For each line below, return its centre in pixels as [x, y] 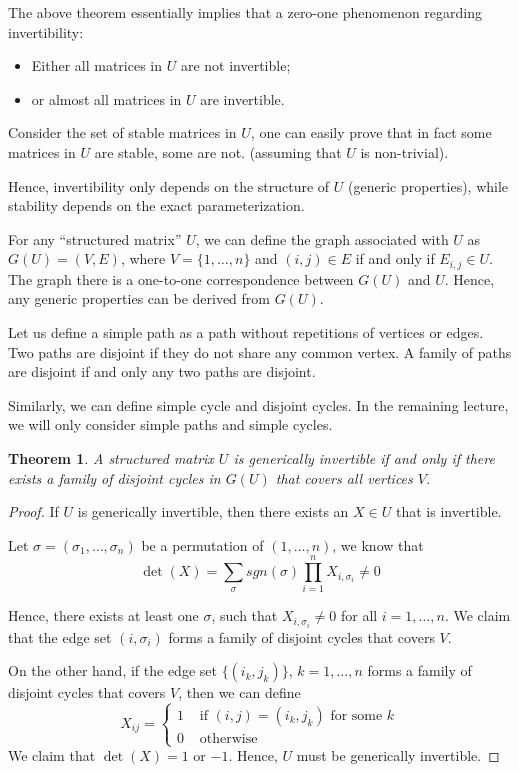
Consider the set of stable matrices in [122, 132]
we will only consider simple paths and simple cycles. [170, 424]
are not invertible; [235, 65]
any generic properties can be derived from [139, 298]
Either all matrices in [97, 65]
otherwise [228, 739]
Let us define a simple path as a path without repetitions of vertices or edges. [246, 331]
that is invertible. [448, 511]
